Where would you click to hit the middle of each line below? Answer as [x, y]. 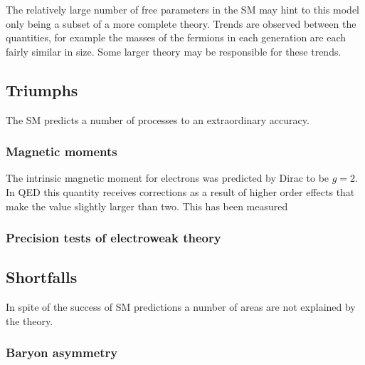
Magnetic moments [62, 151]
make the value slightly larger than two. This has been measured [147, 206]
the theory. [30, 320]
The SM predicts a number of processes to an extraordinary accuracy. [158, 119]
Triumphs [42, 89]
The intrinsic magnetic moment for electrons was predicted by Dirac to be [168, 178]
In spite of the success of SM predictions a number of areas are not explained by [181, 307]
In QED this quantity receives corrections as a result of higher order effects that [180, 191]
